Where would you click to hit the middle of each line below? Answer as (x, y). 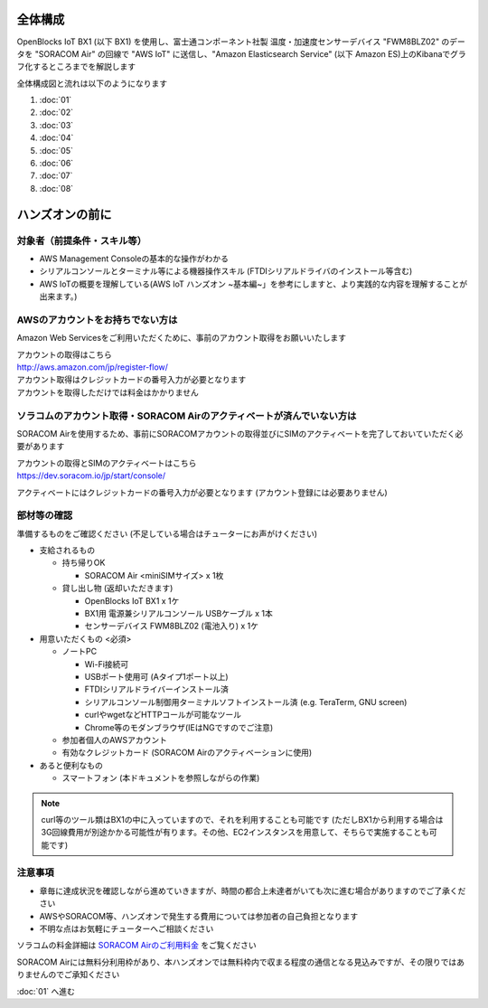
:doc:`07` (56, 175)
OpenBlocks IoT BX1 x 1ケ (132, 600)
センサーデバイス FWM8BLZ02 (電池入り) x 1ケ (172, 626)
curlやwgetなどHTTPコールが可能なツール (163, 715)
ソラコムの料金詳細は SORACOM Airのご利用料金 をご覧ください (136, 946)
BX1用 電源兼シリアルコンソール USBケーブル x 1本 (178, 614)
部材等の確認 (45, 515)
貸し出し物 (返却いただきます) (117, 589)
